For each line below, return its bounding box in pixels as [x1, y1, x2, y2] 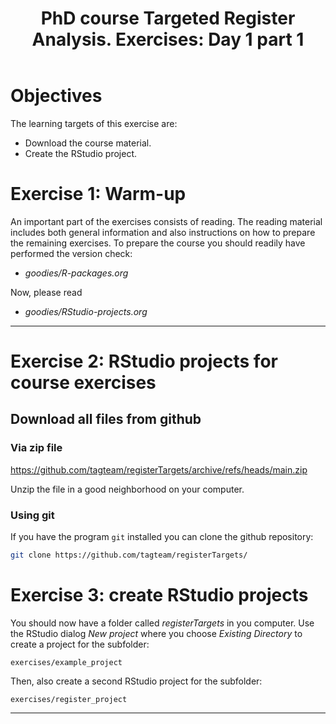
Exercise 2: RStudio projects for [10, 350, 278, 373]
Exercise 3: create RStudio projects [10, 584, 309, 607]
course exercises [10, 372, 157, 394]
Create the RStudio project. [24, 147, 138, 159]
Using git [10, 508, 55, 522]
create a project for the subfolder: [10, 638, 150, 650]
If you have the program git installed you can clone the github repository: [10, 531, 314, 543]
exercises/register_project [10, 694, 128, 704]
